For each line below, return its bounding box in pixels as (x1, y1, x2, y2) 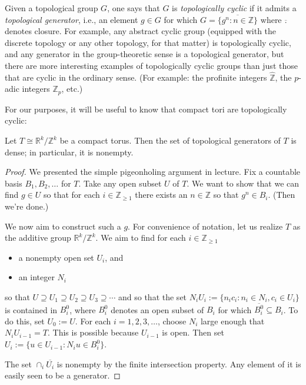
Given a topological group (5, 2, 98, 14)
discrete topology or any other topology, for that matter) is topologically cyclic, (5, 36, 291, 48)
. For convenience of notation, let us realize (128, 220, 283, 232)
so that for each (44, 188, 100, 201)
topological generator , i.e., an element (5, 13, 138, 25)
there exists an (135, 188, 188, 201)
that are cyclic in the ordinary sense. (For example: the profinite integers (5, 71, 267, 83)
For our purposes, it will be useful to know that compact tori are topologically (5, 102, 287, 115)
